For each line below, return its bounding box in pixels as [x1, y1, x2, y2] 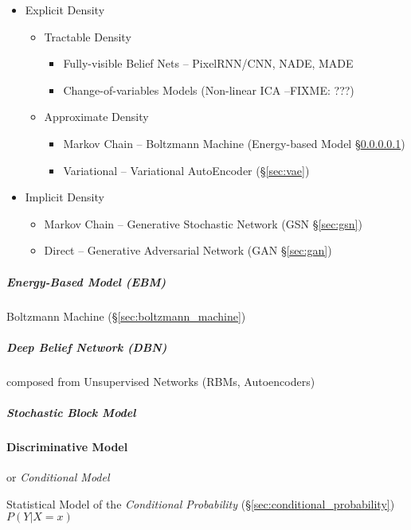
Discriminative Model [6, 438, 128, 454]
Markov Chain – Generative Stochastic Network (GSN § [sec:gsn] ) [44, 215, 362, 232]
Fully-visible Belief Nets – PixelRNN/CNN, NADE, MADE [63, 55, 354, 72]
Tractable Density [44, 28, 131, 45]
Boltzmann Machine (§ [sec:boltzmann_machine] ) [6, 307, 246, 324]
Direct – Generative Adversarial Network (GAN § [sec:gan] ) [44, 242, 332, 259]
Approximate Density [44, 108, 149, 125]
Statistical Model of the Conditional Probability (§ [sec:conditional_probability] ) [6, 495, 395, 512]
